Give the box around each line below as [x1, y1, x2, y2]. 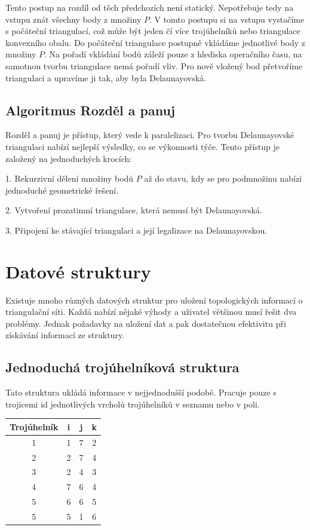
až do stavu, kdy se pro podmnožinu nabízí [144, 172, 302, 185]
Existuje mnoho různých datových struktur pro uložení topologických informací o [5, 293, 303, 306]
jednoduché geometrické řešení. [5, 183, 119, 196]
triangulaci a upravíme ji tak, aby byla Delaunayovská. [5, 71, 206, 84]
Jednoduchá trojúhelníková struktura [5, 358, 240, 376]
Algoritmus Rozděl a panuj [5, 100, 176, 119]
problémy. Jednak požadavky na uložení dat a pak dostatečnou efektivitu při [5, 317, 286, 329]
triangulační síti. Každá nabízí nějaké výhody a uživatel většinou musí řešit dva [5, 305, 297, 318]
